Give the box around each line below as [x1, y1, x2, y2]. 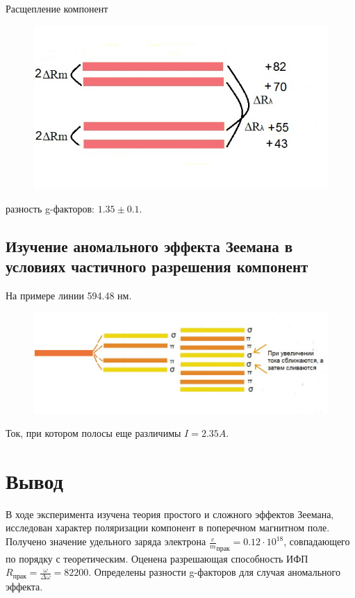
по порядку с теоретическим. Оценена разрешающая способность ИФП [6, 551, 308, 565]
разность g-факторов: [6, 201, 94, 215]
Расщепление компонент [6, 1, 108, 15]
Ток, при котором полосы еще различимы [6, 426, 181, 440]
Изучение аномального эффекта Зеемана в [6, 235, 293, 256]
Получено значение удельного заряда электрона [6, 534, 206, 549]
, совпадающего [283, 534, 350, 549]
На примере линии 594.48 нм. [6, 288, 132, 303]
